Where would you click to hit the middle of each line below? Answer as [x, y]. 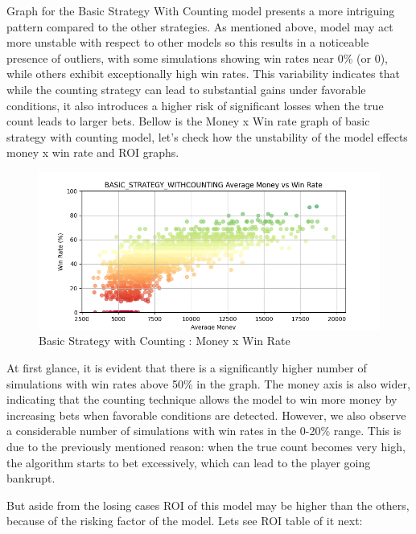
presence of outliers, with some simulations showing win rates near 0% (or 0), [197, 58]
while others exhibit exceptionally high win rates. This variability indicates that [203, 74]
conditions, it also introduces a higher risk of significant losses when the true [195, 105]
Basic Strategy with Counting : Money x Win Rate [165, 341]
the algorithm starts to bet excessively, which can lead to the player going [189, 462]
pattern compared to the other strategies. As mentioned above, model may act [200, 26]
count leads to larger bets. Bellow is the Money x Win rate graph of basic [188, 121]
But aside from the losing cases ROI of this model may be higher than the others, [208, 505]
